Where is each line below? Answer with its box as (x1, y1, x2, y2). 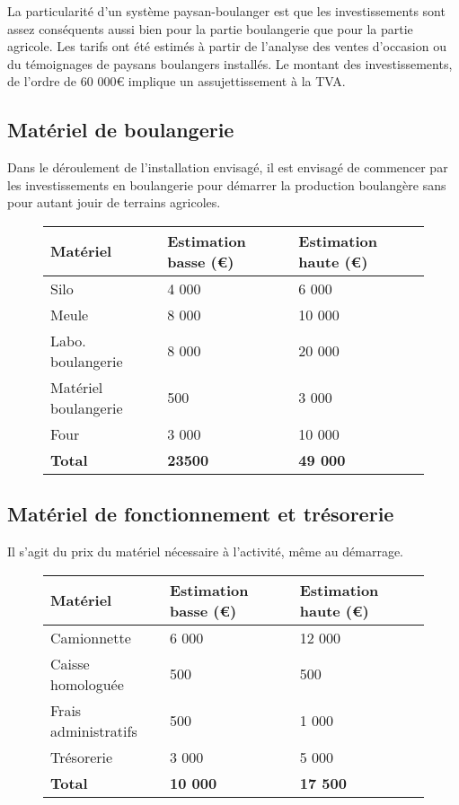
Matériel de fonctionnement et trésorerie (7, 500, 394, 528)
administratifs (50, 720, 137, 741)
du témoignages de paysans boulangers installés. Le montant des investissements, (7, 54, 453, 73)
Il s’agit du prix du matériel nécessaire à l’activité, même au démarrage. (7, 542, 403, 561)
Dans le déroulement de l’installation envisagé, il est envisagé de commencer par (7, 158, 448, 177)
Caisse (50, 652, 90, 674)
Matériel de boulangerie (7, 116, 234, 144)
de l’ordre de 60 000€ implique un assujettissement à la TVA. (7, 72, 346, 91)
